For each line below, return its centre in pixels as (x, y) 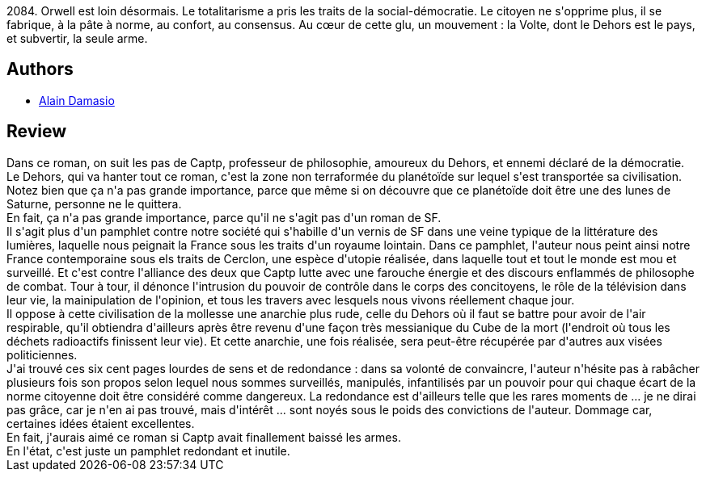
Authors (40, 69)
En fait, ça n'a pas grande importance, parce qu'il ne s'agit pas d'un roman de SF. (224, 217)
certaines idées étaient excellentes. (101, 423)
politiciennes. (42, 354)
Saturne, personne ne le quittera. (94, 203)
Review (37, 132)
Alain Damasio (77, 100)
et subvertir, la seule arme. (77, 38)
